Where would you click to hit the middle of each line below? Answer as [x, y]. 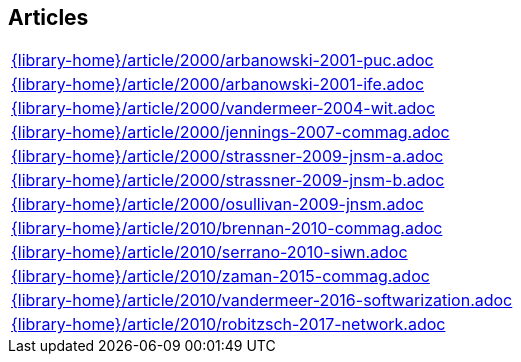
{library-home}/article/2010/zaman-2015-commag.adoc [220, 276]
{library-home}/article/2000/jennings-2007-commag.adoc [230, 132]
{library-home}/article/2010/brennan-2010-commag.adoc [227, 228]
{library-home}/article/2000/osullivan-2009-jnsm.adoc [217, 204]
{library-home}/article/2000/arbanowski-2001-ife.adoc [218, 84]
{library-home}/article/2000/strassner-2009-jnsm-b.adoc [228, 180]
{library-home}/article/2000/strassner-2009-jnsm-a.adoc [227, 156]
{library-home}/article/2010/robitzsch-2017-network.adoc [228, 324]
